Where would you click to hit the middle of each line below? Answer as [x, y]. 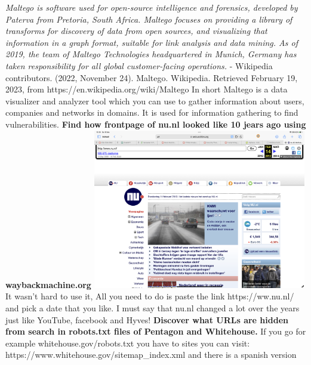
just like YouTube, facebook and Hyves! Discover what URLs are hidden [147, 319]
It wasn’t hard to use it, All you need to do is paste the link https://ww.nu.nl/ [150, 296]
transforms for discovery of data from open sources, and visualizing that [136, 31]
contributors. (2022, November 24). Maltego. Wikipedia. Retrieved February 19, [152, 77]
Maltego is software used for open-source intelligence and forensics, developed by [152, 7]
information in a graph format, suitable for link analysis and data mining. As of [152, 42]
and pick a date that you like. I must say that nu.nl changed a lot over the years [153, 307]
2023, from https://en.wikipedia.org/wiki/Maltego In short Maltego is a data [147, 89]
